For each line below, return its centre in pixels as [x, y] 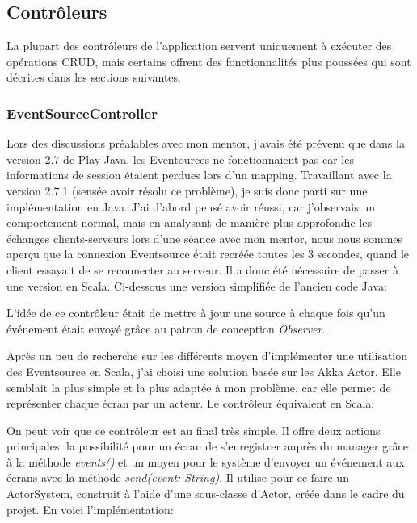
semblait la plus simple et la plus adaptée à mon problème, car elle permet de [199, 387]
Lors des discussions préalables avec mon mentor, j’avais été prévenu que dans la [206, 143]
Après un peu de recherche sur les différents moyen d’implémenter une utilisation [207, 356]
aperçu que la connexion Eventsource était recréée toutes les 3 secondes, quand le [208, 254]
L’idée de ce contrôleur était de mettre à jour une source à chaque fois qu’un [196, 313]
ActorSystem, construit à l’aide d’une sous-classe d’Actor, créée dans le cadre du [206, 494]
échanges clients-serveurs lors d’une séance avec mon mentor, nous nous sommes [205, 238]
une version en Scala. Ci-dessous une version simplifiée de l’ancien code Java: [197, 285]
